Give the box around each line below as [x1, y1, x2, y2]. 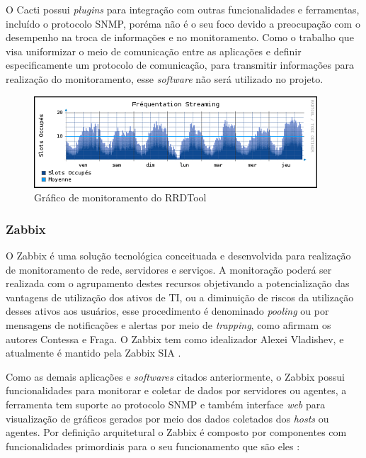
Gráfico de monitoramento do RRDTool [34, 190, 207, 205]
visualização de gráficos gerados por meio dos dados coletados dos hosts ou [6, 410, 329, 425]
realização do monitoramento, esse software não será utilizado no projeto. [6, 71, 324, 86]
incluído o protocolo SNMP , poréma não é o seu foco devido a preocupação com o [6, 16, 360, 30]
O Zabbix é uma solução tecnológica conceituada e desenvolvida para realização [6, 247, 351, 262]
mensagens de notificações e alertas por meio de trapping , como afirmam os [6, 317, 331, 332]
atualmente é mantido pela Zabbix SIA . [6, 345, 181, 360]
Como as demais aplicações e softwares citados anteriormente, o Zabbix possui [6, 369, 345, 384]
